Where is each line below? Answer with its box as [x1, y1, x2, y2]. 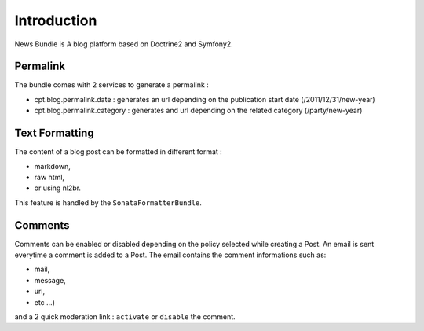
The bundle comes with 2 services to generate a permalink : [14, 80, 210, 90]
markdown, [34, 161, 71, 171]
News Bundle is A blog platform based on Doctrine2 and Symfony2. [14, 39, 233, 49]
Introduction [14, 12, 97, 29]
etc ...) [34, 297, 55, 307]
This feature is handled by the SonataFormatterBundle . [14, 197, 202, 208]
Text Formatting [14, 127, 94, 140]
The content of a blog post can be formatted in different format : [14, 147, 223, 156]
